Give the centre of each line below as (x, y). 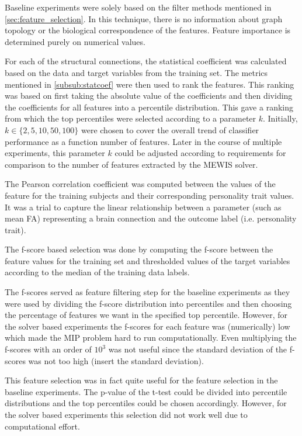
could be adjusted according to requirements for (200, 153)
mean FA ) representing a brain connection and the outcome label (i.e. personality (151, 218)
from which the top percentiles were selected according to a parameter (131, 118)
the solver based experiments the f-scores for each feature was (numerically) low (147, 326)
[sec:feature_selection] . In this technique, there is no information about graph (144, 18)
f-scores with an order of (48, 349)
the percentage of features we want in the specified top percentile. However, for (146, 315)
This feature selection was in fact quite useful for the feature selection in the (141, 380)
